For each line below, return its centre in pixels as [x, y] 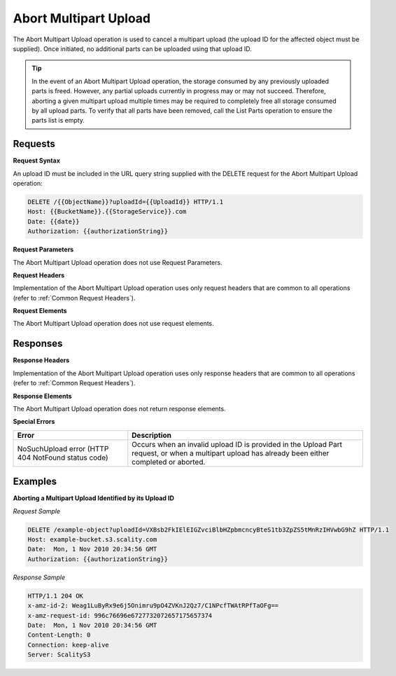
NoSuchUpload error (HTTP [63, 448]
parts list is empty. [58, 120]
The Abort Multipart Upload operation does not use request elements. [114, 324]
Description [151, 435]
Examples [35, 482]
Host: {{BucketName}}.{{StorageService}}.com [107, 212]
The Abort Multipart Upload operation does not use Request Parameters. [118, 262]
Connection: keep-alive [69, 645]
